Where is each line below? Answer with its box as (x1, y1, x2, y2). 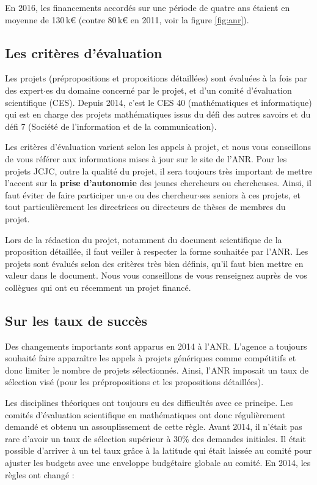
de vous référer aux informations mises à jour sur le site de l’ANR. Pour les (5, 152, 287, 165)
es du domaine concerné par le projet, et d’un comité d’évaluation (46, 83, 292, 96)
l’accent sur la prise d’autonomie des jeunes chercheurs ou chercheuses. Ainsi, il (5, 176, 312, 189)
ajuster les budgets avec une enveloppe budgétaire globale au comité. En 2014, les (5, 456, 311, 469)
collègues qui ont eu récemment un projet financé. (5, 280, 191, 293)
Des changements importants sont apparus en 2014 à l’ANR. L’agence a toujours (5, 339, 307, 352)
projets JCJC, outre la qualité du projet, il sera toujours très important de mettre (5, 164, 312, 177)
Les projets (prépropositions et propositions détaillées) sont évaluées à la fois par (5, 72, 307, 85)
